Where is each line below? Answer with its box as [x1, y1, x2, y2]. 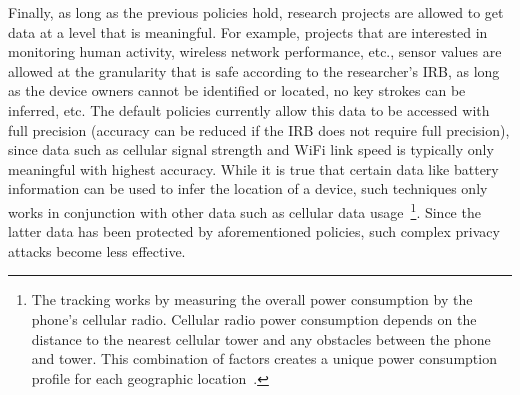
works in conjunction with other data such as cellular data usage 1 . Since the [8, 198, 481, 222]
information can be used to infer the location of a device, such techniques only [8, 178, 488, 199]
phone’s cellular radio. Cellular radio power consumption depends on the [31, 308, 477, 329]
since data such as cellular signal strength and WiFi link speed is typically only [8, 139, 494, 160]
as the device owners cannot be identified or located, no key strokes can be [8, 80, 466, 101]
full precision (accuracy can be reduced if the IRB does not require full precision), [8, 119, 510, 140]
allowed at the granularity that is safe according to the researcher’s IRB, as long [8, 60, 500, 81]
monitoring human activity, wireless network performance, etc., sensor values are [8, 41, 502, 62]
